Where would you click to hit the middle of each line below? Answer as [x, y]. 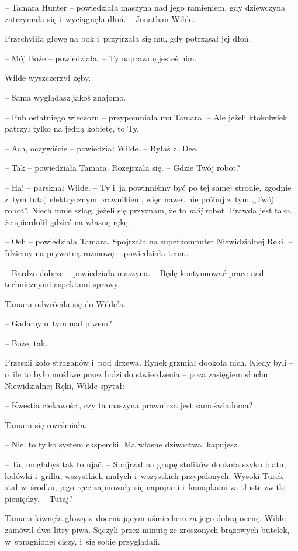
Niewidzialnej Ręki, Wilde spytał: [65, 385]
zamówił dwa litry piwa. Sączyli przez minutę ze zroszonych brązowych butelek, [147, 529]
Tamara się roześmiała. [46, 424]
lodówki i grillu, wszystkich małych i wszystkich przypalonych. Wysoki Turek [144, 475]
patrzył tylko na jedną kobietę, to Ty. [72, 128]
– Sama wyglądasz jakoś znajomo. [65, 97]
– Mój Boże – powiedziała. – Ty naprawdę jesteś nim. [101, 58]
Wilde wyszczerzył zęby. [48, 78]
